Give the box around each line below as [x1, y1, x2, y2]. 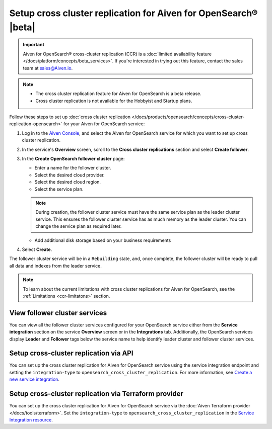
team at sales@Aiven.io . [23, 65, 73, 71]
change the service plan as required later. [35, 223, 122, 229]
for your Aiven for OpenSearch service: [63, 121, 145, 127]
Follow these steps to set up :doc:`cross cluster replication [9, 114, 131, 120]
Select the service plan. [34, 186, 84, 192]
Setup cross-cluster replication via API [9, 349, 133, 358]
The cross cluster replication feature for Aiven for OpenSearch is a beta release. [35, 91, 201, 97]
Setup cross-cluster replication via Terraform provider [9, 390, 183, 398]
